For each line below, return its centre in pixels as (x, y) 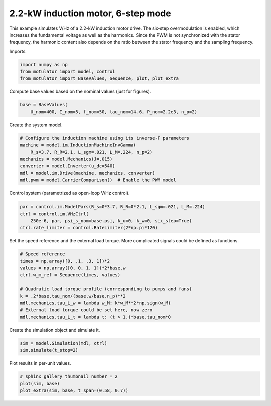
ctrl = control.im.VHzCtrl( (54, 214)
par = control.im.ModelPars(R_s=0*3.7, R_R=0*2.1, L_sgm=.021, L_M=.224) (112, 207)
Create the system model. (36, 125)
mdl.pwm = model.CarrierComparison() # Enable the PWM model (98, 180)
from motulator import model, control (67, 72)
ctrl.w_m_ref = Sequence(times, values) (70, 275)
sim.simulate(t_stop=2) (49, 350)
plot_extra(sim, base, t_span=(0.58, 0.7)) (74, 390)
